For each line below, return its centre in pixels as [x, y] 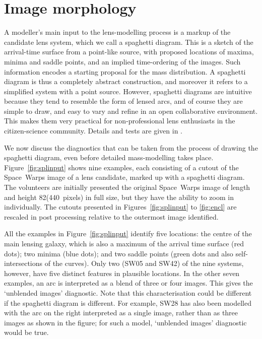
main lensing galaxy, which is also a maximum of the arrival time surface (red [124, 243]
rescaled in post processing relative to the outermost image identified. [111, 216]
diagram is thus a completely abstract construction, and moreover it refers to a [126, 81]
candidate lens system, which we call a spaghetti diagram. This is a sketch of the [129, 42]
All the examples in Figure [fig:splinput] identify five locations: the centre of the [128, 233]
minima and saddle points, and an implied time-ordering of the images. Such [122, 61]
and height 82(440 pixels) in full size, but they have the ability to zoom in [119, 197]
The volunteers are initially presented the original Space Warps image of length [127, 187]
